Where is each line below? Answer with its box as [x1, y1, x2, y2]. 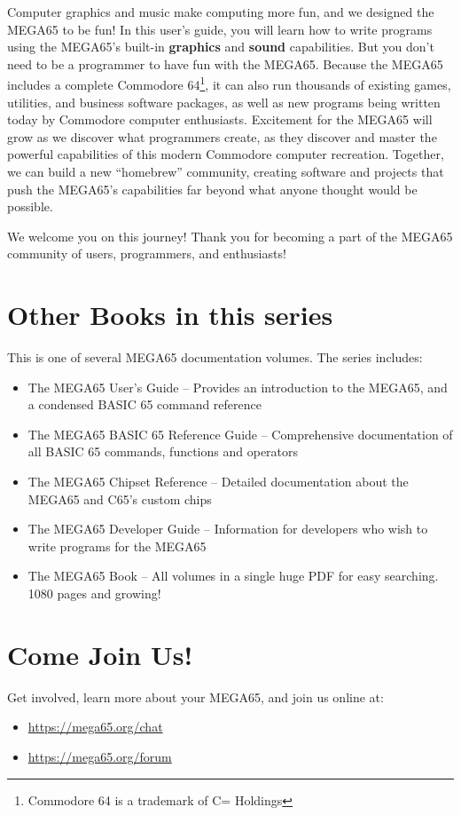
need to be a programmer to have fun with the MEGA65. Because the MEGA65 [7, 54, 443, 73]
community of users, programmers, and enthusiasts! [7, 244, 286, 263]
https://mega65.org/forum [27, 747, 172, 765]
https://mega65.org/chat [27, 717, 163, 736]
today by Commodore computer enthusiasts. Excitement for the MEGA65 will [7, 110, 433, 129]
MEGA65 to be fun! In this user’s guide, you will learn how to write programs [7, 20, 433, 38]
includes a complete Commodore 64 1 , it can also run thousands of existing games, [7, 73, 451, 94]
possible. [7, 197, 53, 216]
